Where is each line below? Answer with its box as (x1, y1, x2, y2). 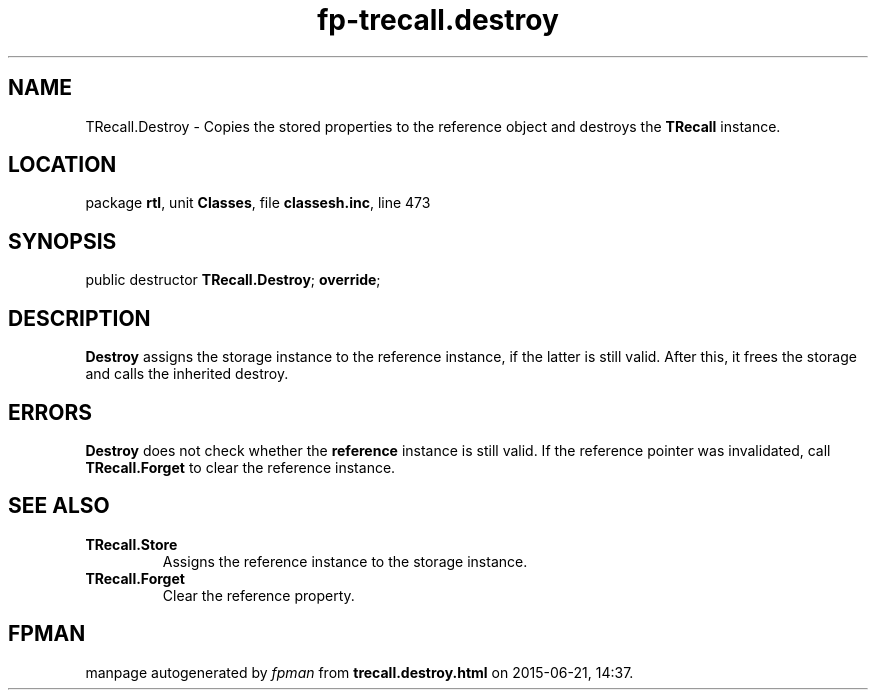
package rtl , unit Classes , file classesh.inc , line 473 (85, 194, 431, 212)
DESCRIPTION (8, 305, 151, 331)
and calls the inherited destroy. (85, 365, 289, 383)
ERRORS (8, 399, 93, 425)
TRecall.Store (85, 535, 178, 553)
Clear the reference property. (162, 586, 355, 604)
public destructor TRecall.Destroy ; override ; (85, 271, 381, 289)
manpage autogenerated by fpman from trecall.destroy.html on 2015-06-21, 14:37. (85, 663, 634, 681)
